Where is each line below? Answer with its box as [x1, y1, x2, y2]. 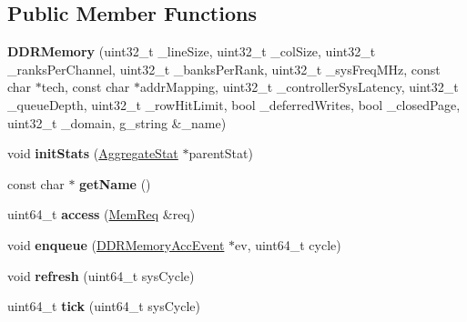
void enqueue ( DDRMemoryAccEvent [7, 235, 225, 254]
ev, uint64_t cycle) [235, 235, 341, 254]
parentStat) [188, 144, 253, 163]
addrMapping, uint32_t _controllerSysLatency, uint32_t [139, 77, 459, 96]
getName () [79, 174, 151, 193]
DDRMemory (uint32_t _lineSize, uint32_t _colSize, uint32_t [7, 42, 376, 61]
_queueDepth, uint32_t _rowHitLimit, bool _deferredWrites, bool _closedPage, [7, 95, 461, 114]
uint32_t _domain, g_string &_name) [7, 113, 227, 132]
